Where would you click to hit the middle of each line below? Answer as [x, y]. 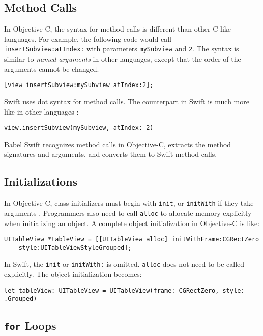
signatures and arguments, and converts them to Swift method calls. [111, 154]
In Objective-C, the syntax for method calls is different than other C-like [118, 29]
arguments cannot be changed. [52, 68]
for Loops [30, 326]
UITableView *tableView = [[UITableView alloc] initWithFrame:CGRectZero [132, 240]
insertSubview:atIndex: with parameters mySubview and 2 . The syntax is [122, 49]
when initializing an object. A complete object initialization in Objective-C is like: [132, 223]
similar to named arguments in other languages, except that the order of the [123, 59]
